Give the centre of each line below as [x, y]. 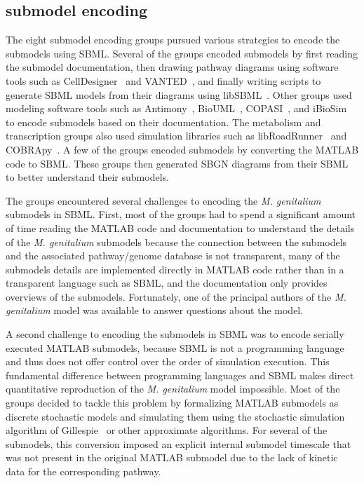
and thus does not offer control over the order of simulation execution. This [168, 361]
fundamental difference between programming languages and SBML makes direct [180, 375]
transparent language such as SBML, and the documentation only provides [167, 283]
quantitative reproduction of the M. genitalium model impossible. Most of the [173, 389]
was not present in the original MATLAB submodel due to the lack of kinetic [172, 457]
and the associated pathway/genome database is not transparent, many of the [173, 256]
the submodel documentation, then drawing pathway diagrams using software [172, 67]
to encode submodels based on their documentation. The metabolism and [163, 122]
